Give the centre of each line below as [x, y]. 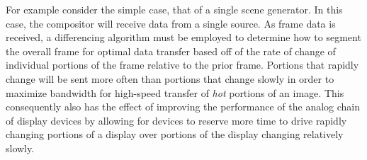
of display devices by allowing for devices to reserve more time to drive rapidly [176, 120]
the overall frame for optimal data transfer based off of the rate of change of [171, 51]
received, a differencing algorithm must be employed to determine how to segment [183, 37]
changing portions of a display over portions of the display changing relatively [175, 134]
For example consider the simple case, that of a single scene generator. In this [174, 9]
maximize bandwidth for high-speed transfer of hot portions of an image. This [175, 92]
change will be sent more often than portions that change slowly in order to [170, 78]
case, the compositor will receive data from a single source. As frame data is [171, 23]
